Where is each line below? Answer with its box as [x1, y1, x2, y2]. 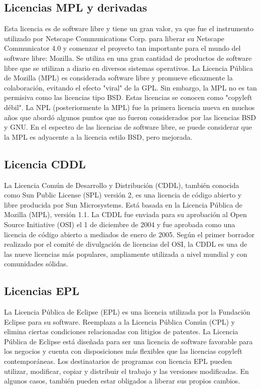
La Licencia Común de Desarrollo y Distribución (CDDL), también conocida [4, 179, 239, 190]
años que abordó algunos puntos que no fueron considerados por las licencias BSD [4, 112, 256, 122]
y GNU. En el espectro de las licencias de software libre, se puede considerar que [4, 122, 252, 132]
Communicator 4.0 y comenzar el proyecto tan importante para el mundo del [4, 43, 241, 53]
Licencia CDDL [4, 156, 86, 171]
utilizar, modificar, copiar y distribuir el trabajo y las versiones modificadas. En [4, 365, 249, 376]
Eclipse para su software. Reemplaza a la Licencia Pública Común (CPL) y [4, 316, 235, 327]
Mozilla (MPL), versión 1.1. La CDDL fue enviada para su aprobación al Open [4, 209, 247, 220]
